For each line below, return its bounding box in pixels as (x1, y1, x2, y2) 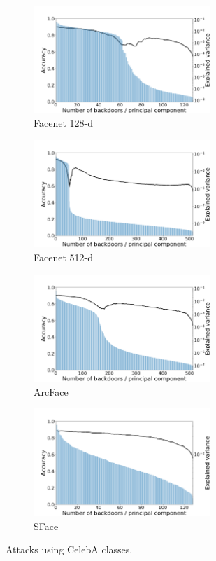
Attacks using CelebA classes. (6, 542, 133, 557)
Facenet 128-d (34, 116, 93, 130)
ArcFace (34, 384, 69, 399)
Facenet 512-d (34, 249, 93, 264)
